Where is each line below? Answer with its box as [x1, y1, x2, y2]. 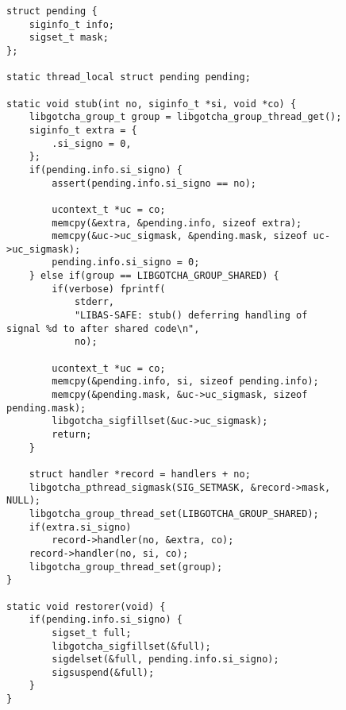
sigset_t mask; [29, 32, 109, 44]
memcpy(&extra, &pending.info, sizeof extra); [52, 217, 302, 229]
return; [52, 429, 92, 440]
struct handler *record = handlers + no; [29, 468, 251, 480]
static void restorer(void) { [6, 600, 166, 612]
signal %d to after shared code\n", [6, 322, 200, 334]
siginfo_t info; [29, 18, 115, 30]
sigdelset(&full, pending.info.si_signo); [52, 654, 279, 666]
